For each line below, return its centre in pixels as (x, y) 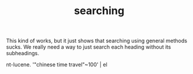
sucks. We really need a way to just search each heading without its (89, 47)
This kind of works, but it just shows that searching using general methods (97, 41)
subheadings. (23, 53)
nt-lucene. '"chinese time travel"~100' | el (57, 65)
